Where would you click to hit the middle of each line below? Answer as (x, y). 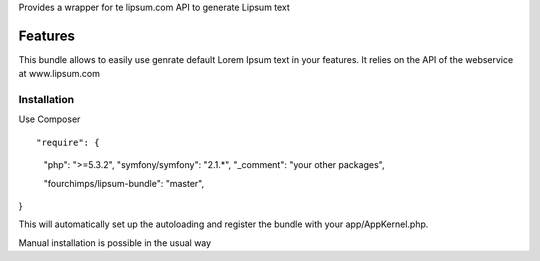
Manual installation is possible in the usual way (115, 242)
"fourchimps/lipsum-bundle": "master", (124, 183)
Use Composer (49, 119)
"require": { (68, 142)
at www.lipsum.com (59, 74)
